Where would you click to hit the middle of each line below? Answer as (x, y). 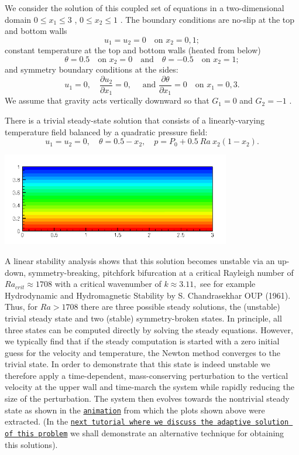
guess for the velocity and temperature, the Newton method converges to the (142, 352)
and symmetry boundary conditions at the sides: (92, 69)
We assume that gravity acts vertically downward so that (107, 100)
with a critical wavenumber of (108, 284)
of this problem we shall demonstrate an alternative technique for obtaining (145, 432)
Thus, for (21, 307)
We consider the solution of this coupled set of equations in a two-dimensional (145, 8)
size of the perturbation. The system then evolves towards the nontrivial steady (147, 398)
